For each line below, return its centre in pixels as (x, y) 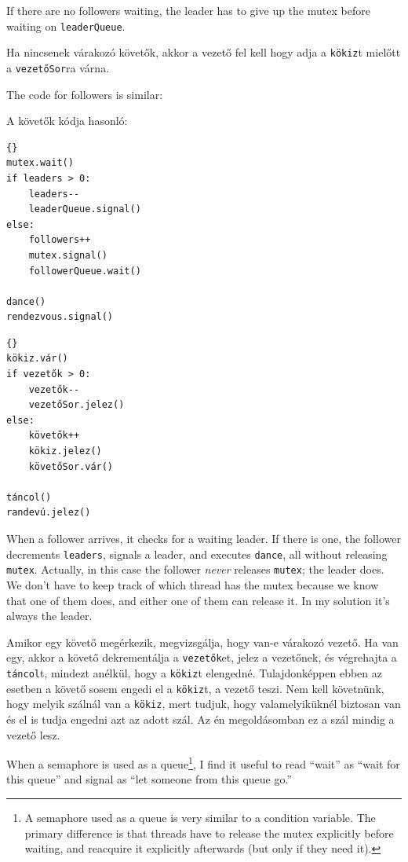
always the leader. (49, 616)
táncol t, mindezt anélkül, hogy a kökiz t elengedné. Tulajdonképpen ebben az (194, 672)
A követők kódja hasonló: (67, 121)
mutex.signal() (68, 255)
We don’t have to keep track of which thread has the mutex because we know (193, 584)
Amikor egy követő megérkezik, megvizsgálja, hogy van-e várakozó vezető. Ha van (202, 642)
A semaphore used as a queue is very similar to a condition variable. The (200, 817)
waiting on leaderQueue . (66, 26)
